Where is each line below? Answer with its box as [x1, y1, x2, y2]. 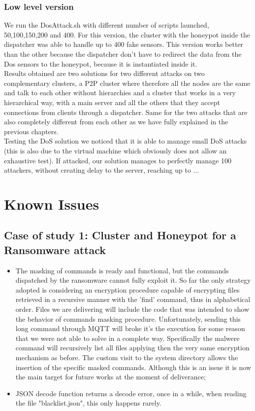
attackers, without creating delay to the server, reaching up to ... [4, 165, 199, 175]
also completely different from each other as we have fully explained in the [4, 116, 228, 127]
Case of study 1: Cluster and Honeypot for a [4, 227, 236, 243]
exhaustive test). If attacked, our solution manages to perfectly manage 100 [4, 155, 231, 165]
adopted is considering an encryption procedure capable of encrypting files [15, 284, 240, 295]
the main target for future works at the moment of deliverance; [15, 372, 206, 382]
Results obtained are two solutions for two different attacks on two [4, 68, 205, 78]
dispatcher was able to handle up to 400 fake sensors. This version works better [4, 39, 244, 49]
